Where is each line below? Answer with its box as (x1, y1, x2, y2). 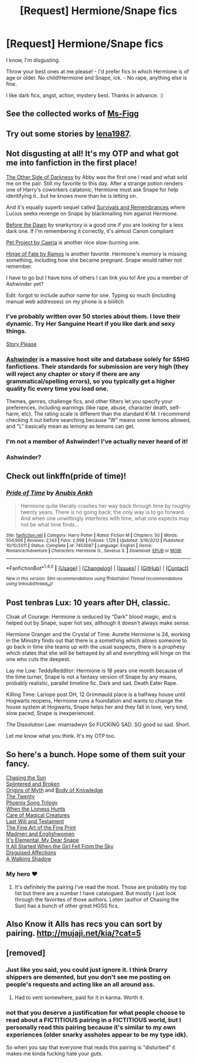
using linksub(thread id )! (6, 581, 53, 588)
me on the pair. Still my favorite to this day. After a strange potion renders (6, 180, 183, 187)
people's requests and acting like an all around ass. (6, 980, 155, 988)
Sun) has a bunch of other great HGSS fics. (14, 902, 120, 909)
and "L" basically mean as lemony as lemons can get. (6, 423, 135, 430)
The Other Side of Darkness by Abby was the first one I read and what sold (6, 173, 188, 180)
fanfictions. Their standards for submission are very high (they (6, 362, 189, 370)
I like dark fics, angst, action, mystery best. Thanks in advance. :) (6, 92, 164, 99)
